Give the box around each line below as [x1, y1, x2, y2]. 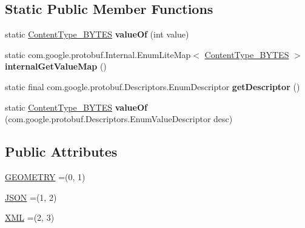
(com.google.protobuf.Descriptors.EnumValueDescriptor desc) [5, 112, 233, 125]
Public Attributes [5, 142, 118, 161]
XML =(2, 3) [5, 211, 55, 224]
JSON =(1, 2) [5, 191, 57, 203]
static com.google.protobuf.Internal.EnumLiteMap [5, 48, 191, 60]
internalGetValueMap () [5, 60, 107, 73]
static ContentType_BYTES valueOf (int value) [5, 28, 189, 41]
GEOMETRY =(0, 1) [5, 170, 85, 183]
